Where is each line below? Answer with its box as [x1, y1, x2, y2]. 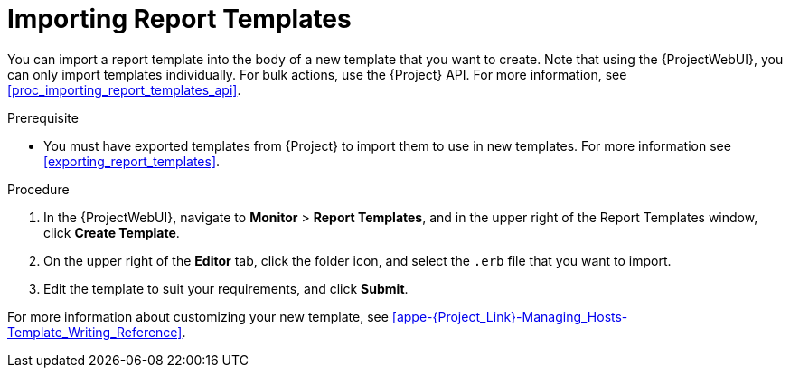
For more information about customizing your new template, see [7, 308, 389, 324]
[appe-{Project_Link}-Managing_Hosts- [391, 308, 628, 324]
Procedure [7, 181, 70, 197]
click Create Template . [43, 224, 180, 240]
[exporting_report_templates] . [43, 153, 221, 169]
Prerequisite [7, 109, 79, 126]
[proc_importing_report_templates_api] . [7, 81, 241, 98]
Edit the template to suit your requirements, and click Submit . [43, 280, 409, 296]
